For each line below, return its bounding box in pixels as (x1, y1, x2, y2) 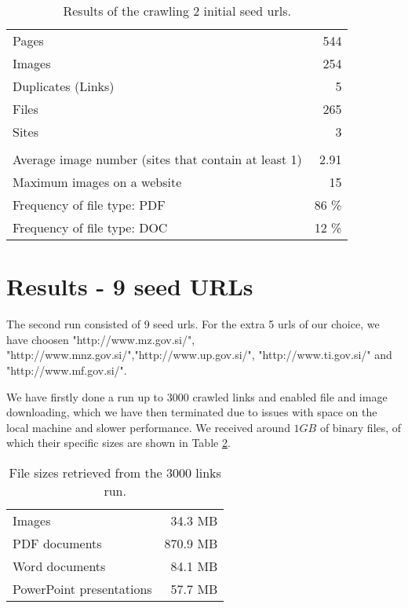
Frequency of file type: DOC (13, 218, 168, 236)
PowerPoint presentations (13, 579, 152, 598)
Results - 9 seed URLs (6, 270, 253, 302)
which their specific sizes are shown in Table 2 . (6, 434, 231, 451)
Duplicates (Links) (13, 77, 115, 95)
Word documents (13, 556, 106, 575)
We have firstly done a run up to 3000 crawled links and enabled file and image (6, 388, 388, 405)
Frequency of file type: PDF (13, 196, 166, 214)
